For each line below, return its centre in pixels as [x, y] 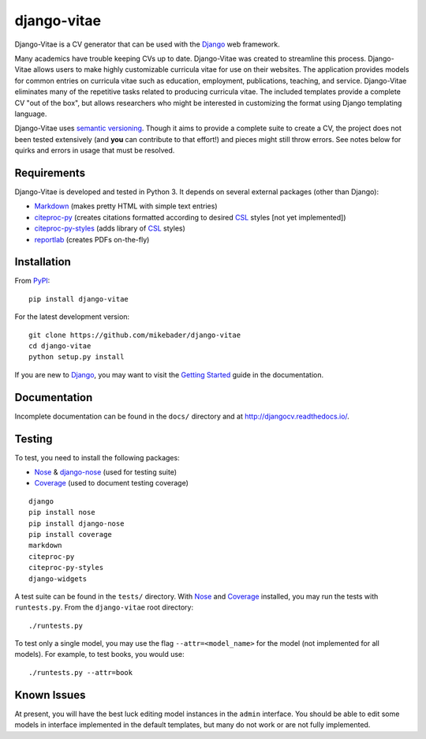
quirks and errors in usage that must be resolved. [95, 151]
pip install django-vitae [79, 299]
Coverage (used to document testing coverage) [112, 483]
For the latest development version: [72, 317]
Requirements [50, 173]
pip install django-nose [77, 523]
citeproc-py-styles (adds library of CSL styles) [110, 228]
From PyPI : [32, 281]
